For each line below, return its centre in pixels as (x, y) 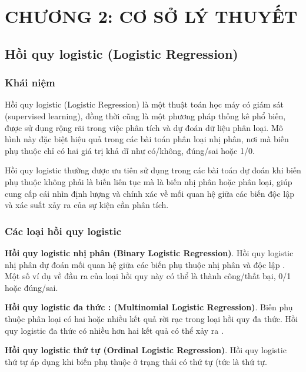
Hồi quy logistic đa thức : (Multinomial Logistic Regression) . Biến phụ (149, 307)
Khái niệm (30, 83)
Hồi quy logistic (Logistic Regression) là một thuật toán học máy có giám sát (144, 104)
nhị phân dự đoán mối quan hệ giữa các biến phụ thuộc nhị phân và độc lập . (145, 264)
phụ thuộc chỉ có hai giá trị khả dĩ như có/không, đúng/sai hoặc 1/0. (130, 150)
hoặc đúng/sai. (31, 287)
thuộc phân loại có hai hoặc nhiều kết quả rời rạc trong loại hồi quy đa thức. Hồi (151, 318)
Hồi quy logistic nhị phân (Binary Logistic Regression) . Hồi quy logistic (149, 252)
